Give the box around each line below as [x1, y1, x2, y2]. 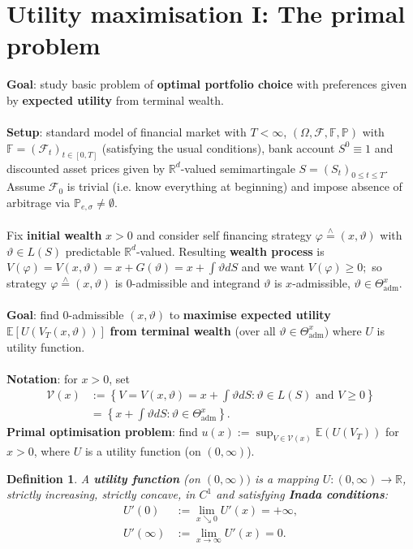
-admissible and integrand [131, 274, 260, 292]
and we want [241, 258, 305, 275]
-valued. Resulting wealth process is [136, 242, 325, 259]
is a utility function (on [84, 443, 201, 460]
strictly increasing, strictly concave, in [6, 486, 196, 503]
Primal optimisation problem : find [6, 423, 198, 440]
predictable [65, 242, 121, 259]
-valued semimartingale [180, 159, 295, 176]
